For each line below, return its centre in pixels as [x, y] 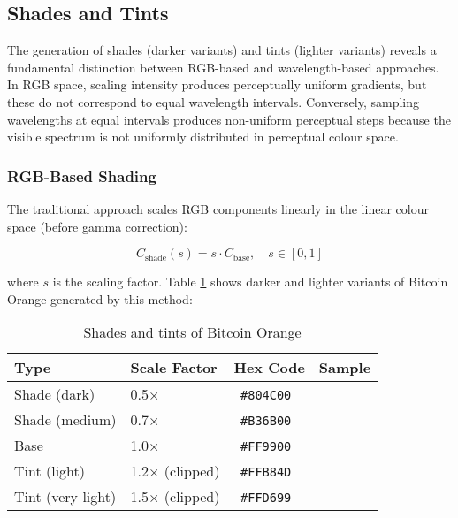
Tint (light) [50, 471]
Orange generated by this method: [100, 298]
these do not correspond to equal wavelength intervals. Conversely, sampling [214, 101]
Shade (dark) [55, 394]
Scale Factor [174, 368]
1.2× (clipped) [175, 471]
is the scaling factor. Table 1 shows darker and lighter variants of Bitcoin [250, 282]
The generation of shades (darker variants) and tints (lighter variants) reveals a [222, 50]
